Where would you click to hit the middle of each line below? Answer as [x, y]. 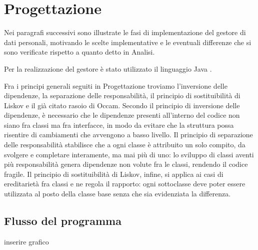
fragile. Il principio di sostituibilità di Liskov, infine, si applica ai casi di [114, 174]
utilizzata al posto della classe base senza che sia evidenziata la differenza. [117, 194]
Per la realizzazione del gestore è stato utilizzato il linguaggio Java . [108, 68]
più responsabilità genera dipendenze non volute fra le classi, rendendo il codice [126, 164]
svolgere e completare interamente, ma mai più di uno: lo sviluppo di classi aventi [129, 154]
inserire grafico [26, 241]
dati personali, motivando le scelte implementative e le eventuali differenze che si [128, 42]
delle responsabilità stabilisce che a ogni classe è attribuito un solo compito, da [125, 145]
